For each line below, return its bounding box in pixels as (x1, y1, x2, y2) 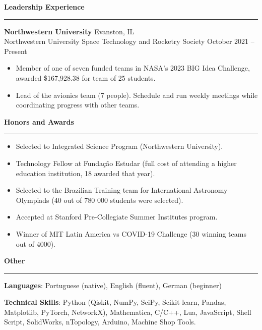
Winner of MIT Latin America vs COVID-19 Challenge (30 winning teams (16, 228, 246, 239)
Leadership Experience (4, 2, 85, 12)
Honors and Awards (4, 116, 74, 127)
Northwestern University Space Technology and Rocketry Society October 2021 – (4, 36, 254, 46)
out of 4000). (16, 238, 55, 249)
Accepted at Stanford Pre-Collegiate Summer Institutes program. (16, 211, 218, 222)
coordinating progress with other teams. (16, 99, 140, 110)
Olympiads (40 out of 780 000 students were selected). (16, 194, 183, 205)
